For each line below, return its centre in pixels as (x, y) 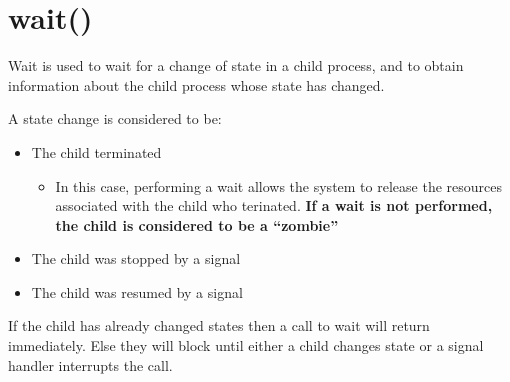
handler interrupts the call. (90, 364)
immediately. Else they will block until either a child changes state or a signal (246, 345)
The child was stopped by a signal (136, 258)
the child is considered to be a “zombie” (197, 224)
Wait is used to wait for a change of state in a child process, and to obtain (236, 65)
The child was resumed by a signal (137, 291)
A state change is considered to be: (115, 118)
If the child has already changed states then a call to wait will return (219, 325)
